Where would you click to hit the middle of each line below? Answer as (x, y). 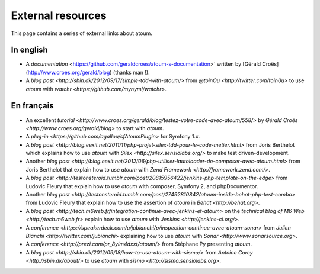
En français (32, 106)
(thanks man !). (132, 72)
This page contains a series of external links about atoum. (81, 33)
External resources (59, 15)
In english (30, 50)
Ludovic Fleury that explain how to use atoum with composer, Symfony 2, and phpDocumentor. (142, 186)
